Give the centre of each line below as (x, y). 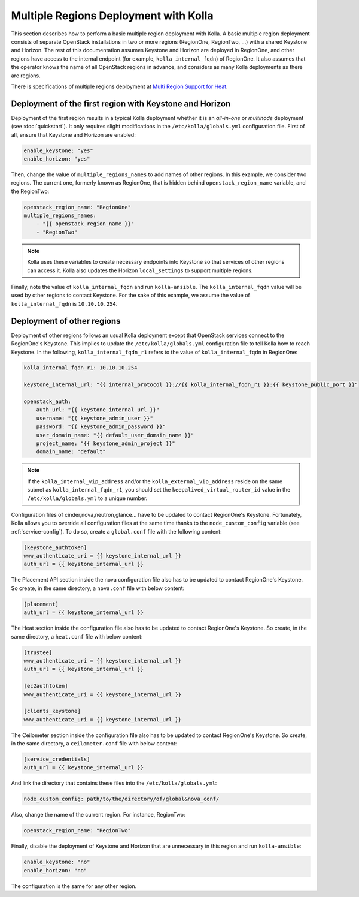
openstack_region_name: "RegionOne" (77, 207)
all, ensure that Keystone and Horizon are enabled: (73, 134)
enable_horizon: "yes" (57, 159)
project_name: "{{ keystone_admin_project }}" (106, 443)
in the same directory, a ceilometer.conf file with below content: (94, 744)
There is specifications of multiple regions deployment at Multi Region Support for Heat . (119, 86)
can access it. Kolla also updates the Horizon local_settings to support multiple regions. (140, 270)
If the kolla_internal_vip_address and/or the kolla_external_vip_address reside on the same (155, 481)
